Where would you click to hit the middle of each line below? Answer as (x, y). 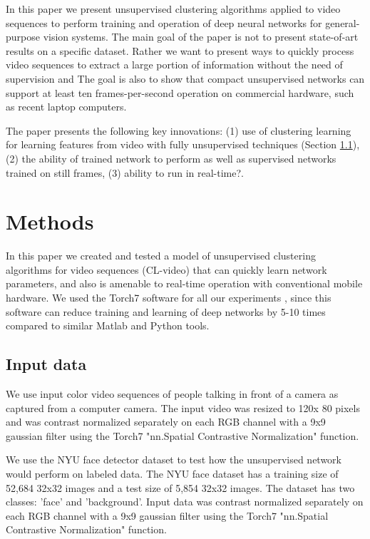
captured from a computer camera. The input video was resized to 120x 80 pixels (183, 407)
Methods (50, 221)
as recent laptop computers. (66, 107)
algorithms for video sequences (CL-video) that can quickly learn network (166, 269)
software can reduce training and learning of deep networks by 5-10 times (166, 311)
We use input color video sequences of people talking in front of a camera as (172, 394)
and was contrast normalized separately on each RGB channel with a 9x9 (166, 422)
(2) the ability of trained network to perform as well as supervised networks (171, 158)
